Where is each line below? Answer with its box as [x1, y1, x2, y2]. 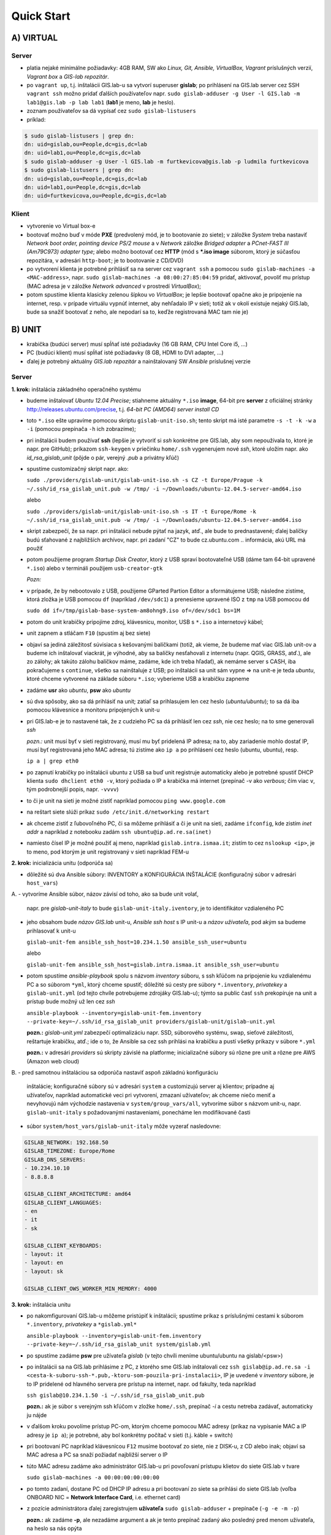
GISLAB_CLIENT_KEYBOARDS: [24, 1242, 102, 1249]
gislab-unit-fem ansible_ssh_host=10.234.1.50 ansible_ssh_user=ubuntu [26, 938, 247, 946]
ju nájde [26, 1411, 47, 1418]
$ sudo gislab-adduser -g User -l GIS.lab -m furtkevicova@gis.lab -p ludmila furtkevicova [24, 158, 309, 165]
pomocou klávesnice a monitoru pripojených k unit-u [26, 706, 160, 713]
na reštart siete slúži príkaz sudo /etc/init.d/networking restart [26, 808, 210, 816]
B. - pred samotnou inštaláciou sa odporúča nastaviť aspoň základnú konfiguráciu [11, 1069, 219, 1076]
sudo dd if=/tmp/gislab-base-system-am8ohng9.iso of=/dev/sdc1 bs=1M [26, 607, 240, 614]
